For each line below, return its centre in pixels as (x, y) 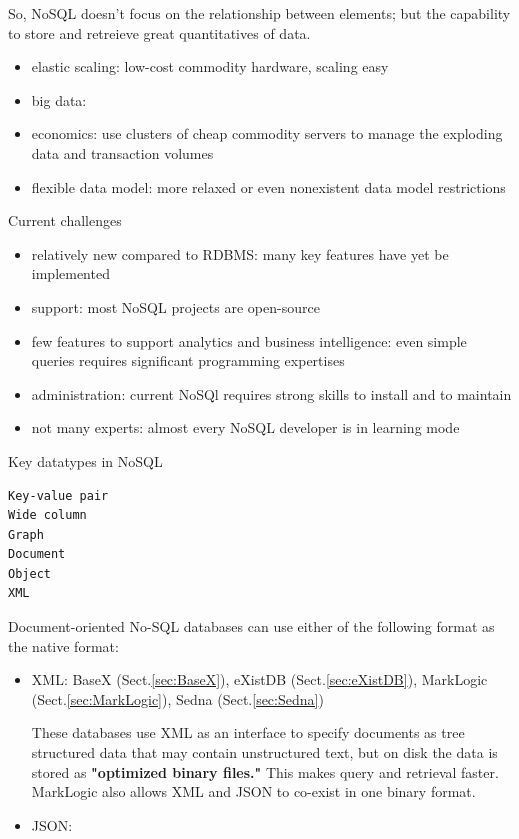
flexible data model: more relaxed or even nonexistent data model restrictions (268, 186)
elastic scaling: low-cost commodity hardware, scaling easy (210, 66)
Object (29, 573)
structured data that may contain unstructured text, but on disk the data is (264, 752)
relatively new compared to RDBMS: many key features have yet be (240, 253)
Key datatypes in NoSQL (85, 460)
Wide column (47, 515)
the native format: (63, 645)
